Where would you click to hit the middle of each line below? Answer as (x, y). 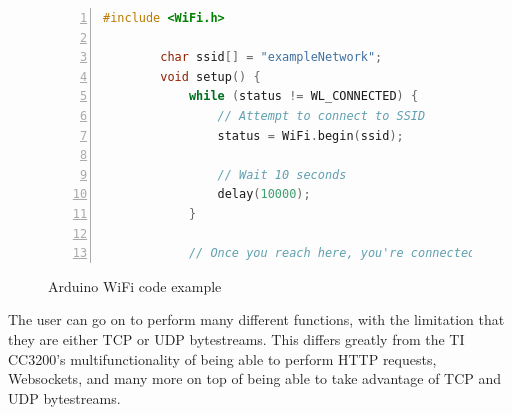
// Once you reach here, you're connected (332, 253)
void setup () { (210, 76)
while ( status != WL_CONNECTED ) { (303, 96)
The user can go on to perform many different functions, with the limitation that (256, 319)
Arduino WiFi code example (135, 285)
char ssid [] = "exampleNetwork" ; (271, 57)
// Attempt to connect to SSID (321, 115)
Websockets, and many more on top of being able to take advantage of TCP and (255, 378)
